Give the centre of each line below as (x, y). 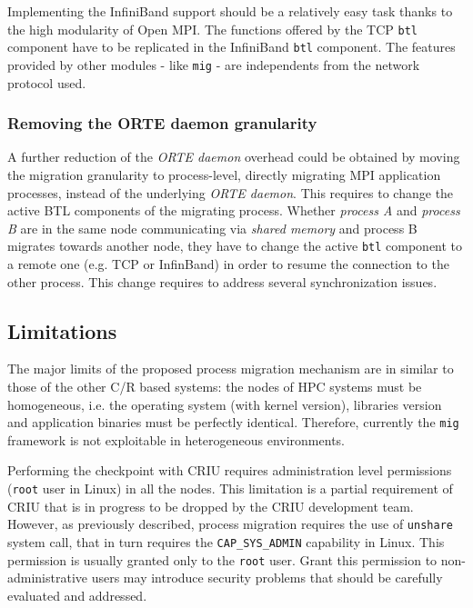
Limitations (62, 330)
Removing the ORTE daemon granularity (162, 123)
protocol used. (47, 82)
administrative (48, 578)
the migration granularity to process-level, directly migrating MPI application (224, 174)
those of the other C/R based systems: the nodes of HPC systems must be (215, 386)
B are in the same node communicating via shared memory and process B (212, 228)
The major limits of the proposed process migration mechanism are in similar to (231, 369)
